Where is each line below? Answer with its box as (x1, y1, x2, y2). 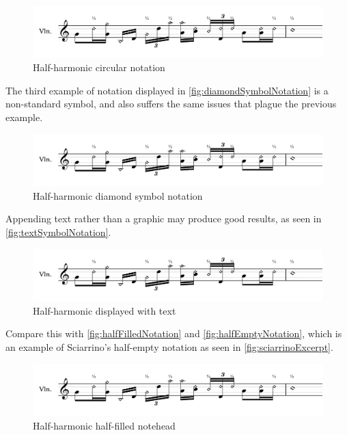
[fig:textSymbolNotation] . (5, 224, 111, 239)
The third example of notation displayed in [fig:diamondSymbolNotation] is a (5, 83, 329, 97)
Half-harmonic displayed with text (33, 303, 176, 317)
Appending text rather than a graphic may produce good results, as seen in (5, 211, 322, 226)
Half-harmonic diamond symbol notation (33, 188, 203, 202)
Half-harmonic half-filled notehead (33, 418, 176, 432)
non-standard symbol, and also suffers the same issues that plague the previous (5, 96, 337, 111)
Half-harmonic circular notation (33, 60, 165, 75)
